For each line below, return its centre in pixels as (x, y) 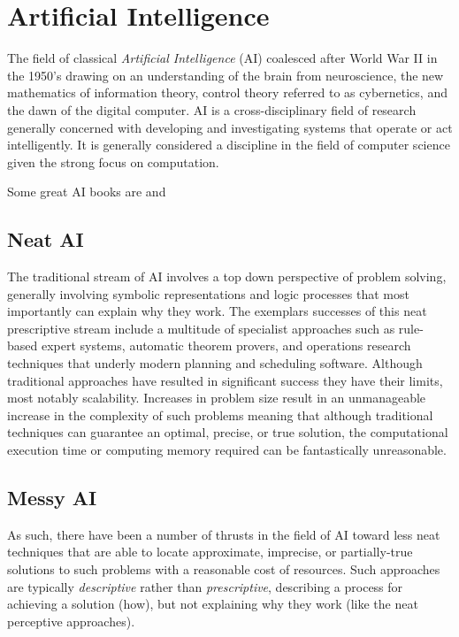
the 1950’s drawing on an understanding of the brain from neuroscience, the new (226, 75)
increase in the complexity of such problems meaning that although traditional (220, 414)
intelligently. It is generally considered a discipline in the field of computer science (229, 145)
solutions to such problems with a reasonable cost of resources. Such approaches (224, 569)
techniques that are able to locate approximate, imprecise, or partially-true (210, 552)
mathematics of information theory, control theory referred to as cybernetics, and (227, 92)
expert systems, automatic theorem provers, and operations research (226, 345)
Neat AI (46, 239)
